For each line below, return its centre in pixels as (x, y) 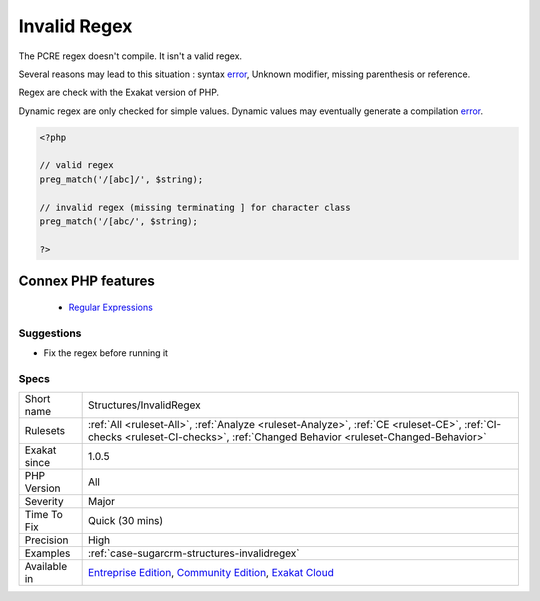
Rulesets (44, 431)
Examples (47, 553)
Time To (44, 515)
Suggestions (50, 333)
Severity (44, 502)
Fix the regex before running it (106, 352)
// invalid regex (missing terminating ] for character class (195, 207)
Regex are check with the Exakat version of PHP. (119, 92)
